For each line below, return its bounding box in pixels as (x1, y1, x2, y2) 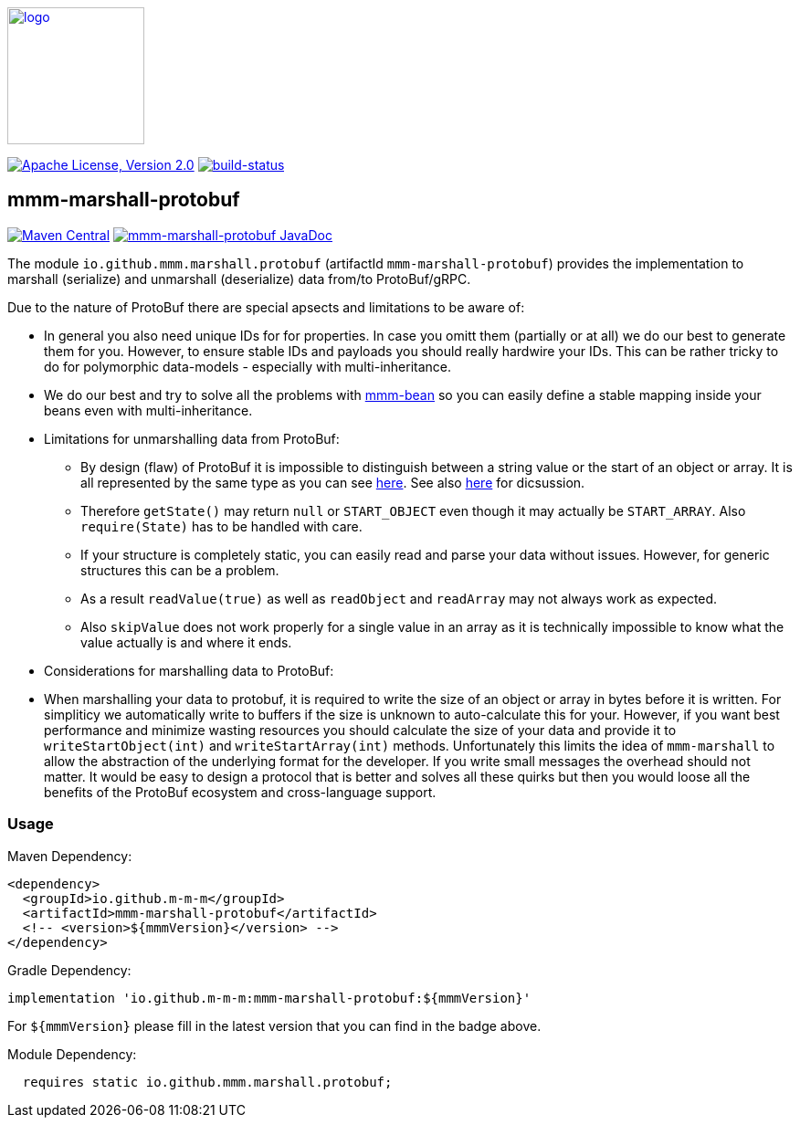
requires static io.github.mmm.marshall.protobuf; (22, 1074, 393, 1089)
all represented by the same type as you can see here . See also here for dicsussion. (80, 474, 585, 490)
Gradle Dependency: (7, 962, 132, 978)
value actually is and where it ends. (80, 634, 292, 650)
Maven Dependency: (7, 847, 132, 864)
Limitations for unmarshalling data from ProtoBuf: (44, 430, 340, 447)
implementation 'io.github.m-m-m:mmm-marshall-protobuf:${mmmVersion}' (7, 990, 532, 1005)
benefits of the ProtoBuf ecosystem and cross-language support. (44, 783, 437, 800)
